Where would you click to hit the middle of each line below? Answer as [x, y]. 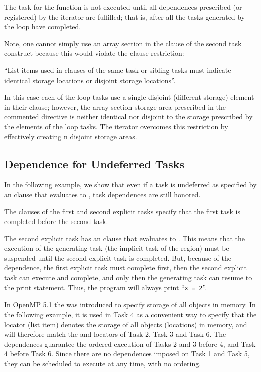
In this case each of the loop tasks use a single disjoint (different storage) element [129, 97]
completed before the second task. [56, 221]
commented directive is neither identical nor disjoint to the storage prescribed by [128, 117]
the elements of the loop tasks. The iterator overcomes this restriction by [116, 126]
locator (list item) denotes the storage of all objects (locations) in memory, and [126, 324]
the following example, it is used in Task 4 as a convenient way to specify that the [130, 314]
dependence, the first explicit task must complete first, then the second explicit [125, 268]
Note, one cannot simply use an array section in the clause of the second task [123, 43]
